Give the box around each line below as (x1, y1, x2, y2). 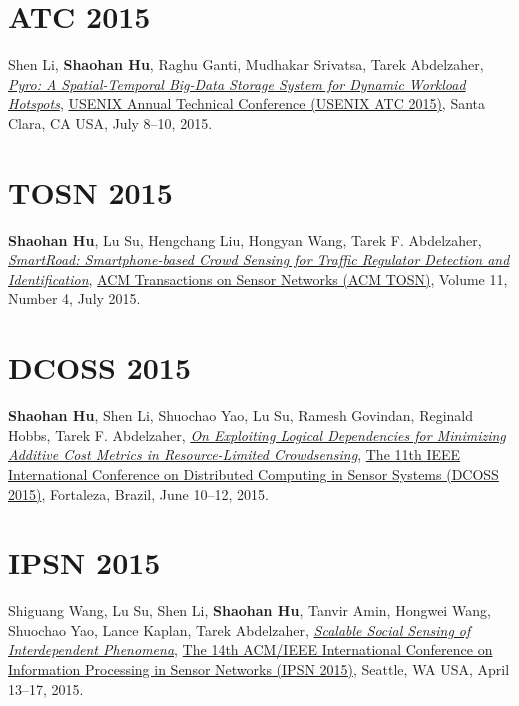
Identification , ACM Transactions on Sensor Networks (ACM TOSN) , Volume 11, (8, 268, 508, 289)
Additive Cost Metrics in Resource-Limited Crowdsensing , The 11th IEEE (8, 444, 461, 465)
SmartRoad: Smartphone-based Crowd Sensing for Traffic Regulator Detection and (8, 249, 510, 270)
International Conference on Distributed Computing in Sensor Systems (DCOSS (8, 463, 499, 484)
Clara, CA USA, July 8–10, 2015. (8, 112, 213, 133)
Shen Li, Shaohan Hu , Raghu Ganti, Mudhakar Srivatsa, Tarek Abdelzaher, (8, 54, 484, 75)
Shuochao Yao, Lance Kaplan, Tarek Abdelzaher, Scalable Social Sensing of (8, 619, 471, 640)
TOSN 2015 (8, 171, 173, 212)
